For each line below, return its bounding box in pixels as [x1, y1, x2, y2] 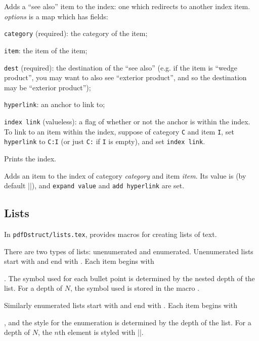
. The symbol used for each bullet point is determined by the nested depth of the [4, 272, 255, 283]
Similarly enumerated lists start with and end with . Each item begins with [4, 300, 238, 311]
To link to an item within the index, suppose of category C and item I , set [4, 126, 234, 137]
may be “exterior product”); [4, 82, 91, 92]
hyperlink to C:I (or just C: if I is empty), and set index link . [4, 136, 205, 147]
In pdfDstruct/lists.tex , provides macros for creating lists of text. [4, 229, 217, 240]
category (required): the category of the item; [4, 28, 148, 39]
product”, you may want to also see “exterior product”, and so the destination [4, 72, 247, 83]
